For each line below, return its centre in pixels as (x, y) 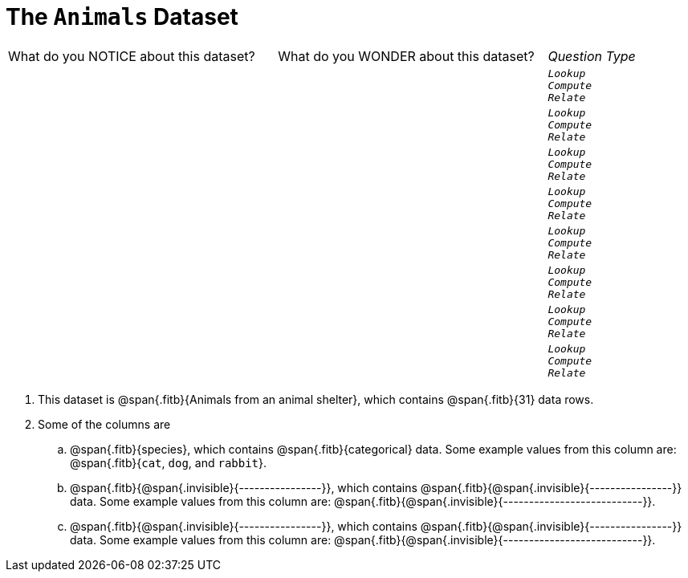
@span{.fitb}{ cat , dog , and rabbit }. (169, 462)
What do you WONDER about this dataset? (406, 56)
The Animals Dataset (122, 17)
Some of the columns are (104, 424)
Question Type (592, 56)
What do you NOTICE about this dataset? (132, 56)
